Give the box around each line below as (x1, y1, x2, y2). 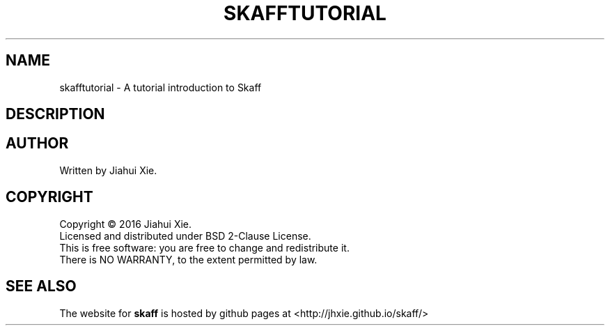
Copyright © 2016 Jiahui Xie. (59, 217, 192, 230)
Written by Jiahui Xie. (59, 164, 157, 176)
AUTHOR (6, 134, 69, 153)
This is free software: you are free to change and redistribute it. (59, 241, 350, 254)
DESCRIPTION (6, 105, 105, 123)
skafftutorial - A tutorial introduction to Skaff (59, 81, 262, 93)
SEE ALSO (6, 277, 77, 295)
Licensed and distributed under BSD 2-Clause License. (59, 229, 311, 242)
